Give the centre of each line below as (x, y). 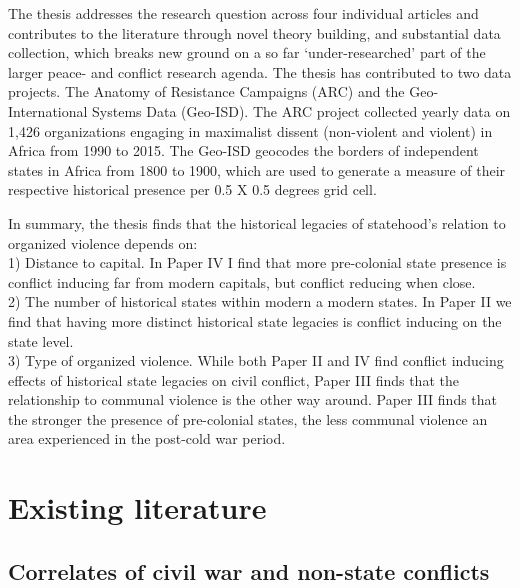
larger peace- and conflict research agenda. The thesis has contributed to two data (260, 71)
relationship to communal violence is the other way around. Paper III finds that (253, 399)
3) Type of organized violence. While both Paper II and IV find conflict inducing (256, 360)
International (48, 110)
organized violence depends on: (103, 242)
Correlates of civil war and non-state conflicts (249, 570)
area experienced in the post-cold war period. (147, 438)
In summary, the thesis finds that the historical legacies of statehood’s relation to (257, 222)
